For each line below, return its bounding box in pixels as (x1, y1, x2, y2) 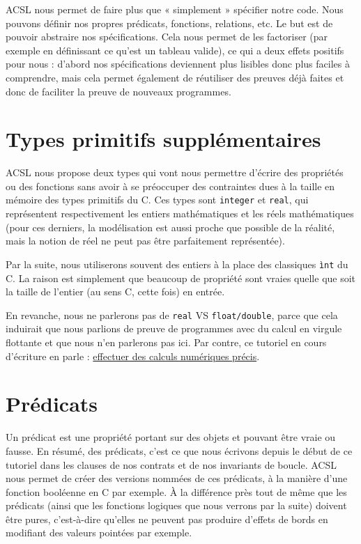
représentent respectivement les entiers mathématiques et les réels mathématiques (6, 206, 354, 221)
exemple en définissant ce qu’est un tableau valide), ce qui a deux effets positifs (6, 42, 344, 57)
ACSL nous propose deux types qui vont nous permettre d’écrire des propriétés (6, 165, 344, 180)
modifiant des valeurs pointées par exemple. (6, 525, 192, 540)
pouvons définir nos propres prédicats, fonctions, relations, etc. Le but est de (6, 15, 333, 30)
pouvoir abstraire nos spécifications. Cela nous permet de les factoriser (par (6, 29, 328, 44)
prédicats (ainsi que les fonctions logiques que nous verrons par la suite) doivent (6, 498, 347, 513)
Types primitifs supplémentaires (6, 125, 321, 153)
